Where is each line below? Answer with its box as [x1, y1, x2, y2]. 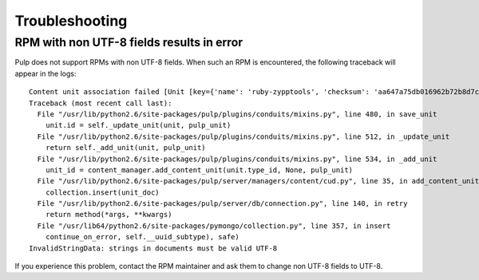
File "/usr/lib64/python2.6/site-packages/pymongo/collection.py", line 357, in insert [37, 221, 391, 231]
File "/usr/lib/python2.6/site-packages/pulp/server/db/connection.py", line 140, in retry [37, 199, 408, 208]
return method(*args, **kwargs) [45, 210, 172, 219]
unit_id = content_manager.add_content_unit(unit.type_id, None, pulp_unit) [45, 165, 354, 175]
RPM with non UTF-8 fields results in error [14, 35, 243, 49]
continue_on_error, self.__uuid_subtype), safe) [45, 232, 239, 242]
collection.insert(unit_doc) [45, 187, 160, 197]
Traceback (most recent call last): [29, 98, 172, 108]
